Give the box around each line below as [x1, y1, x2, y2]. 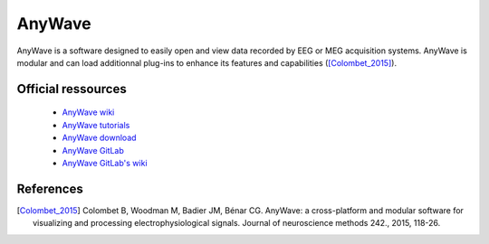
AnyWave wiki [62, 107, 115, 117]
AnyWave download [62, 132, 137, 144]
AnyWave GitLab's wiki [62, 157, 149, 168]
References [16, 181, 83, 196]
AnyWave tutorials [62, 119, 130, 130]
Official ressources [16, 81, 127, 97]
